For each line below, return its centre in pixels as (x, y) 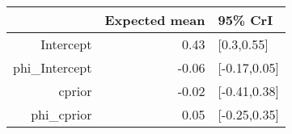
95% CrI (245, 20)
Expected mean (155, 20)
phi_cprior (61, 114)
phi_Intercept (53, 67)
